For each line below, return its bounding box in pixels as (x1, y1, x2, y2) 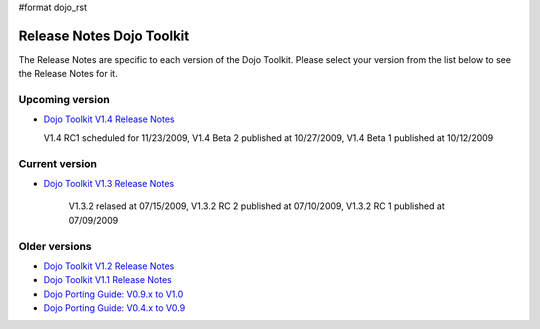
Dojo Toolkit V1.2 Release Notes (43, 260, 175, 272)
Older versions (18, 239, 92, 253)
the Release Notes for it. (18, 68, 119, 80)
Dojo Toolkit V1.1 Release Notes (43, 274, 172, 286)
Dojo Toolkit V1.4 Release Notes (43, 113, 175, 125)
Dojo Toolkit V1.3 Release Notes (43, 177, 175, 189)
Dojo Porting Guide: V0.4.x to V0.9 (43, 302, 186, 314)
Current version (18, 156, 97, 170)
